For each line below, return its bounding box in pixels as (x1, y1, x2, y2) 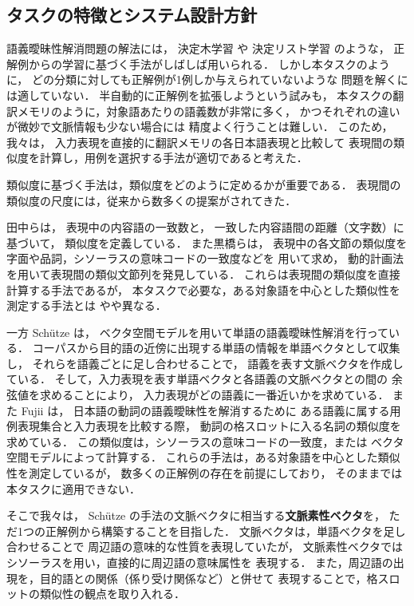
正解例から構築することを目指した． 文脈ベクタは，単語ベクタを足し (45, 522, 406, 539)
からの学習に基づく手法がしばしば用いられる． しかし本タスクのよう (28, 55, 390, 72)
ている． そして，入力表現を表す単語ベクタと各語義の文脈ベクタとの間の (6, 370, 388, 387)
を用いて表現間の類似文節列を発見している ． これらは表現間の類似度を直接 (6, 265, 400, 282)
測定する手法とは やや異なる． (6, 297, 167, 314)
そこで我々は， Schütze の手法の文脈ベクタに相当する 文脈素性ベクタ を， (6, 507, 385, 524)
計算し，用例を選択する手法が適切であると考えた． (39, 149, 308, 166)
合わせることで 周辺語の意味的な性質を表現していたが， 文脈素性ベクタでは (6, 538, 404, 555)
